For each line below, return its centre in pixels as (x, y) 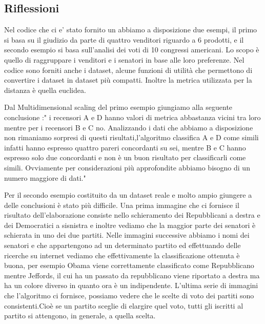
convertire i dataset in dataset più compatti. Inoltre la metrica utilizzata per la (128, 80)
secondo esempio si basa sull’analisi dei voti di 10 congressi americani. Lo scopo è (132, 50)
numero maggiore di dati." (45, 177)
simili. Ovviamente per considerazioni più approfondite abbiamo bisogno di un (127, 167)
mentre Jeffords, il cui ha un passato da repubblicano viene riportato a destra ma (132, 275)
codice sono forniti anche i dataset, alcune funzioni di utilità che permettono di (128, 70)
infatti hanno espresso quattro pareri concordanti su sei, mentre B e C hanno (125, 147)
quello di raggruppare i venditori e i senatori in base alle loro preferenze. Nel (124, 59)
